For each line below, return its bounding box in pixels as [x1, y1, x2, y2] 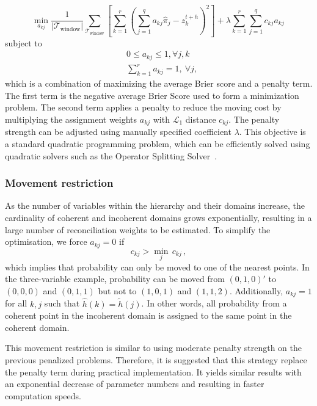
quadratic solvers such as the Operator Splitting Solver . [5, 149, 217, 162]
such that [44, 297, 80, 310]
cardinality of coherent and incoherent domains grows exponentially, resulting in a [5, 211, 312, 223]
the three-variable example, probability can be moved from [5, 272, 225, 285]
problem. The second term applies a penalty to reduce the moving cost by [5, 101, 282, 114]
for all [5, 297, 27, 310]
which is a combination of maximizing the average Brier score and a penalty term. [5, 77, 313, 90]
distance [185, 112, 216, 125]
